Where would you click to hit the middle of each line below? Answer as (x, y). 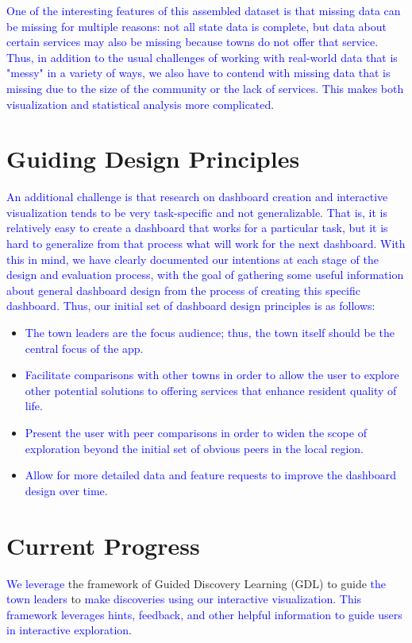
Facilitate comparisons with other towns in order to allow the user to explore (212, 375)
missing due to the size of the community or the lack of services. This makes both (205, 88)
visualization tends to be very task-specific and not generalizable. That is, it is (197, 212)
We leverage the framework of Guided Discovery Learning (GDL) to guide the (196, 583)
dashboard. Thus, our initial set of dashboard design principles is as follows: (191, 306)
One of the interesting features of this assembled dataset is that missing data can (204, 10)
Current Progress (103, 545)
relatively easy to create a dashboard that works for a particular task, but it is (197, 228)
